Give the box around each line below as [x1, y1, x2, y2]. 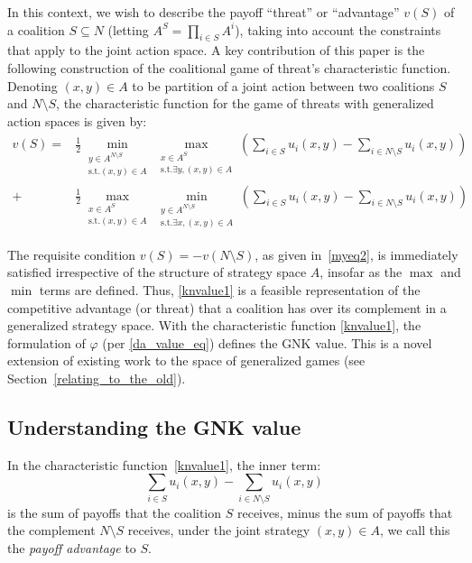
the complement [7, 521, 96, 540]
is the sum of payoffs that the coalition [7, 503, 222, 521]
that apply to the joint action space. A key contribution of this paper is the [7, 41, 425, 60]
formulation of [7, 333, 86, 352]
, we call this [379, 521, 450, 540]
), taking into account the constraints [235, 20, 441, 39]
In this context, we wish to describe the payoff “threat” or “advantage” [7, 3, 400, 21]
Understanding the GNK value [7, 413, 301, 440]
